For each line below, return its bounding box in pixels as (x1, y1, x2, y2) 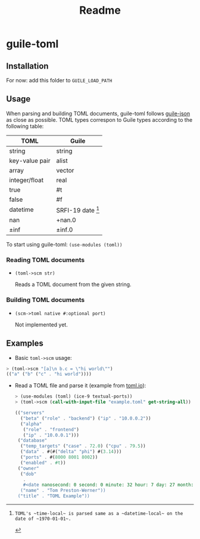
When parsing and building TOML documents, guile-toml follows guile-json (6, 110, 190, 117)
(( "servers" (14, 410, 45, 416)
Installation (6, 61, 49, 71)
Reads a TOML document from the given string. (14, 281, 132, 288)
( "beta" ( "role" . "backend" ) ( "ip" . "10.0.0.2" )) (20, 415, 152, 421)
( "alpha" (20, 421, 42, 427)
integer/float (9, 175, 43, 184)
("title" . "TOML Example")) (17, 493, 90, 499)
